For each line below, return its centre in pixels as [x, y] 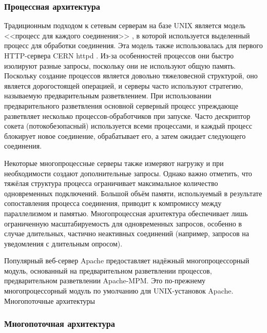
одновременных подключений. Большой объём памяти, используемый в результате [133, 193]
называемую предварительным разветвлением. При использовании [108, 96]
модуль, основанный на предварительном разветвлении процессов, [108, 270]
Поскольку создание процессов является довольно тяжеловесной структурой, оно [131, 76]
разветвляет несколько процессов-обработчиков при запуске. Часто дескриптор [127, 116]
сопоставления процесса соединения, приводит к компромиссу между [113, 203]
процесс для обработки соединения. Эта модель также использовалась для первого [133, 45]
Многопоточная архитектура [60, 324]
